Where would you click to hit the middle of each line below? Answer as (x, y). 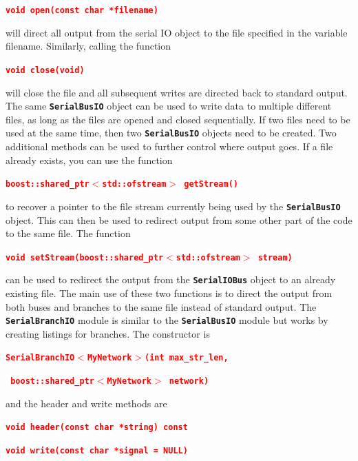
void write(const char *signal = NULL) (97, 451)
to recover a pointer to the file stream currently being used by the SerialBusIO (173, 206)
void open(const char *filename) (82, 10)
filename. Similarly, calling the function (88, 46)
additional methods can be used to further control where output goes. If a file (169, 146)
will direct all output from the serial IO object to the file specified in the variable (177, 32)
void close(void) (45, 70)
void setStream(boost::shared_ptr (85, 257)
